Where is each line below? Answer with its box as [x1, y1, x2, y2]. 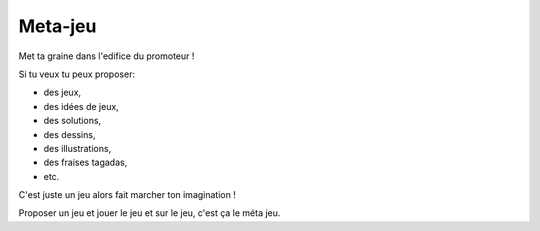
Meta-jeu [18, 15, 97, 37]
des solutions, [43, 115, 102, 127]
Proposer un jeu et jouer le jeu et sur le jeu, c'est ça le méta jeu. [18, 207, 281, 219]
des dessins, [43, 128, 96, 140]
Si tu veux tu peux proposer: [18, 68, 135, 80]
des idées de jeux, [43, 100, 119, 112]
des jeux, [43, 86, 82, 99]
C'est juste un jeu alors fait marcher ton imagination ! [18, 189, 237, 201]
